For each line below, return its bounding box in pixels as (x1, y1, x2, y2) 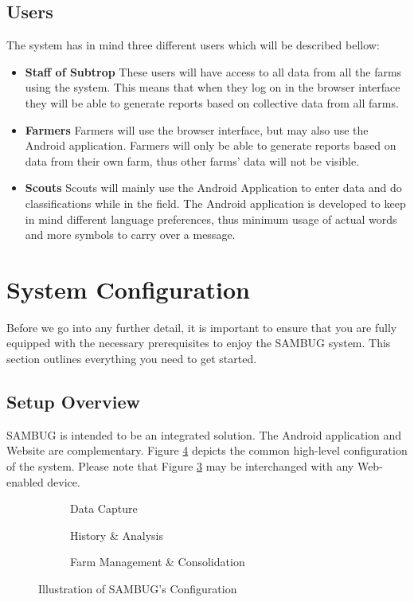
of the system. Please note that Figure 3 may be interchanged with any (6, 458, 354, 475)
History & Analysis (70, 526, 163, 543)
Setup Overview (6, 389, 140, 414)
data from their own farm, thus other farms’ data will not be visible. (25, 152, 360, 169)
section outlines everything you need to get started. (6, 350, 257, 367)
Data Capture (70, 500, 138, 517)
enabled (6, 473, 44, 490)
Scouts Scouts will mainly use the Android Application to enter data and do (25, 179, 402, 196)
